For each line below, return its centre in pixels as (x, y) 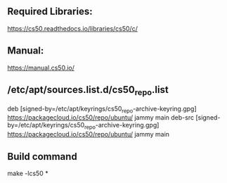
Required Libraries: (50, 12)
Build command (42, 157)
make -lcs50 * (28, 173)
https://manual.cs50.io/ (41, 68)
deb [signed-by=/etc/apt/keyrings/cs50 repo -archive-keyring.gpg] (102, 109)
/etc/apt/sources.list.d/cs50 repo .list (88, 91)
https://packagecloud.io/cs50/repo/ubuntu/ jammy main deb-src (101, 118)
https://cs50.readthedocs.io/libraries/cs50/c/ (73, 28)
